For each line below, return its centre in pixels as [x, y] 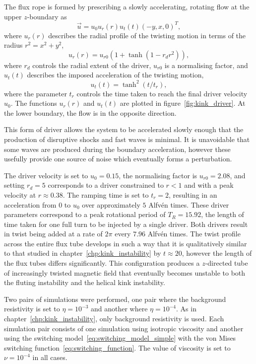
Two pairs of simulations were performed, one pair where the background [115, 299]
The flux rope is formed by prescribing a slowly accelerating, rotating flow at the [127, 6]
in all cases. [50, 357]
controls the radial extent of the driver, [92, 65]
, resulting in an [193, 194]
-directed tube [226, 263]
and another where [119, 309]
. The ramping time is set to [106, 194]
